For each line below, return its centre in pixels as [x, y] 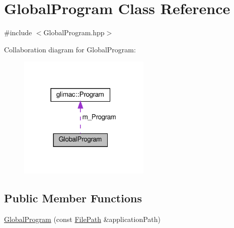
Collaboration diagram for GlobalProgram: [70, 49]
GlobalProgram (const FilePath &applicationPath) [83, 219]
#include [18, 32]
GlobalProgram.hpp [74, 32]
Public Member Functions [73, 198]
